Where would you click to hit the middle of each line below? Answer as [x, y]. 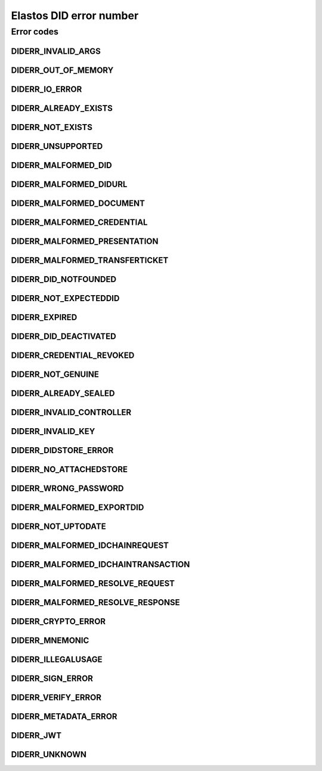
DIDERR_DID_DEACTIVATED [64, 336]
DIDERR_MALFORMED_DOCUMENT [78, 203]
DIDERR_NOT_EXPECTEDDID [65, 298]
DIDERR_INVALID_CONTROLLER [71, 412]
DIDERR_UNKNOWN [49, 755]
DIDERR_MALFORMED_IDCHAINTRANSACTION [100, 564]
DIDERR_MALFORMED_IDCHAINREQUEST [90, 546]
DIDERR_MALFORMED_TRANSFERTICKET [90, 260]
